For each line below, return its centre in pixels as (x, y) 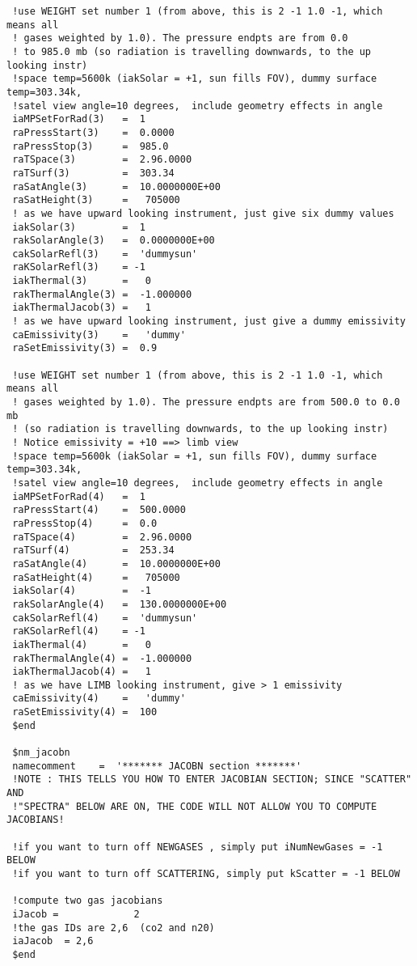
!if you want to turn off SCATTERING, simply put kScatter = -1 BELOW (206, 874)
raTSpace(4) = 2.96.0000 (102, 537)
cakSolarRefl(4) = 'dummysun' (105, 618)
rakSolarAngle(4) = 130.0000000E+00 (120, 604)
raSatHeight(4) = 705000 (96, 577)
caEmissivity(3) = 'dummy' (99, 335)
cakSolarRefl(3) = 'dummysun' (105, 254)
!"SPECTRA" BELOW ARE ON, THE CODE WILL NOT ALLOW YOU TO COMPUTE (195, 806)
